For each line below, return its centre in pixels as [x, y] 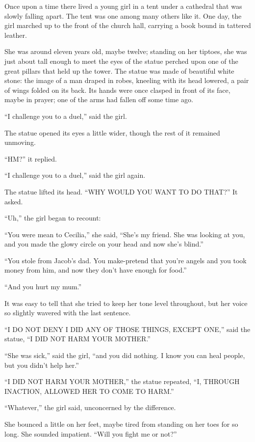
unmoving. [20, 142]
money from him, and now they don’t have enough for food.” [96, 270]
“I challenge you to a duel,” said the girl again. [75, 175]
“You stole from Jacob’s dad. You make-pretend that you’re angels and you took [126, 260]
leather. [16, 35]
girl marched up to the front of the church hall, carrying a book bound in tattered [128, 25]
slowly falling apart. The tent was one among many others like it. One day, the [123, 15]
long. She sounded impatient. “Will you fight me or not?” [91, 433]
